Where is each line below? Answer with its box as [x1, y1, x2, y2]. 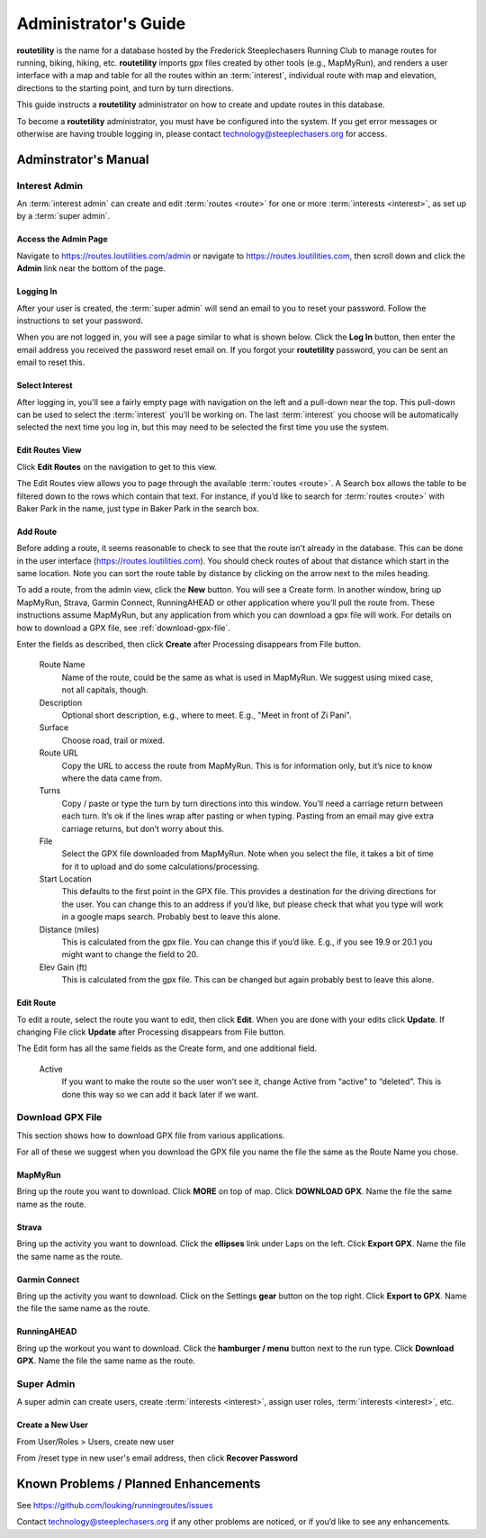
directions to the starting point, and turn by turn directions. [16, 82, 234, 94]
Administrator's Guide [16, 14, 186, 33]
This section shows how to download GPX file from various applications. [16, 1130, 285, 1141]
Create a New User [16, 1419, 89, 1431]
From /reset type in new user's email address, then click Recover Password [16, 1452, 299, 1463]
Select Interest [16, 380, 73, 391]
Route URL [39, 747, 79, 758]
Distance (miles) [39, 924, 100, 935]
